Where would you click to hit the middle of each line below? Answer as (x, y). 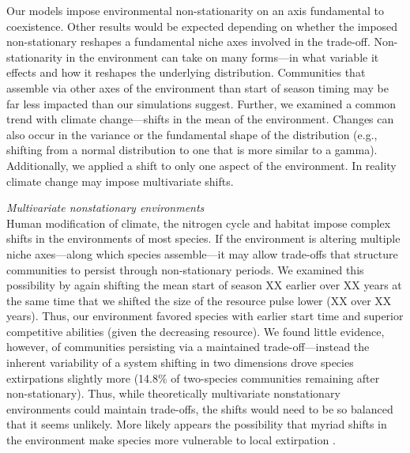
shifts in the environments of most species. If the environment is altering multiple (203, 238)
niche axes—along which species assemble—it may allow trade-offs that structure (202, 253)
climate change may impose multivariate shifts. (120, 181)
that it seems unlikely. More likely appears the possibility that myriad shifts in (197, 424)
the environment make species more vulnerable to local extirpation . (171, 440)
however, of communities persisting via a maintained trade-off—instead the (188, 347)
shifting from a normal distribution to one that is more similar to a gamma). (192, 150)
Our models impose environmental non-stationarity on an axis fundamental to (196, 10)
